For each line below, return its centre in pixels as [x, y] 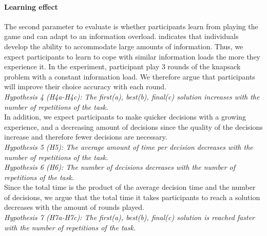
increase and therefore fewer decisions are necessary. [86, 137]
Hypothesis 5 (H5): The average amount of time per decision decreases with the [129, 146]
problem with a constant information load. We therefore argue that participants [130, 76]
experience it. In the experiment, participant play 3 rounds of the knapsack [122, 66]
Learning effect [31, 6]
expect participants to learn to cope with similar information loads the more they [132, 56]
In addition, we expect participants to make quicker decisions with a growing [125, 117]
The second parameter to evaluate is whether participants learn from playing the [131, 26]
